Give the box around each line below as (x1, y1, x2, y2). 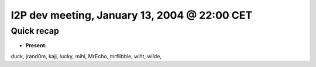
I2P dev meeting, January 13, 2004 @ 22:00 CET (11, 9, 253, 22)
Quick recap (11, 26, 60, 36)
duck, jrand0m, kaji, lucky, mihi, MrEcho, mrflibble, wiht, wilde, (11, 52, 162, 59)
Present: (25, 42, 47, 49)
